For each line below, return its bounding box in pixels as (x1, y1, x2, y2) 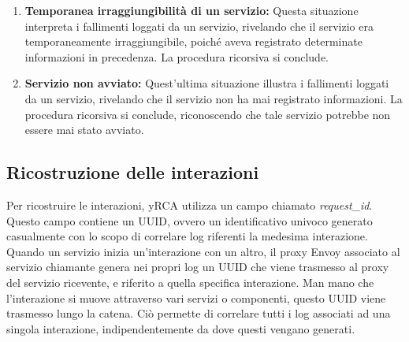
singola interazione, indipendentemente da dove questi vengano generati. (6, 320, 355, 336)
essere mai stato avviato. (24, 121, 144, 138)
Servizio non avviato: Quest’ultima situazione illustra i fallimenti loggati (24, 75, 389, 91)
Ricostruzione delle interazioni (6, 160, 259, 184)
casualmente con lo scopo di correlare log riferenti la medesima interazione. (6, 228, 368, 244)
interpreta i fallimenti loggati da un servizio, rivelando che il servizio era (24, 17, 374, 34)
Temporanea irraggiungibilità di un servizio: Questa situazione (24, 2, 359, 18)
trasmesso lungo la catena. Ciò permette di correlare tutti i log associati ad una (6, 305, 391, 322)
